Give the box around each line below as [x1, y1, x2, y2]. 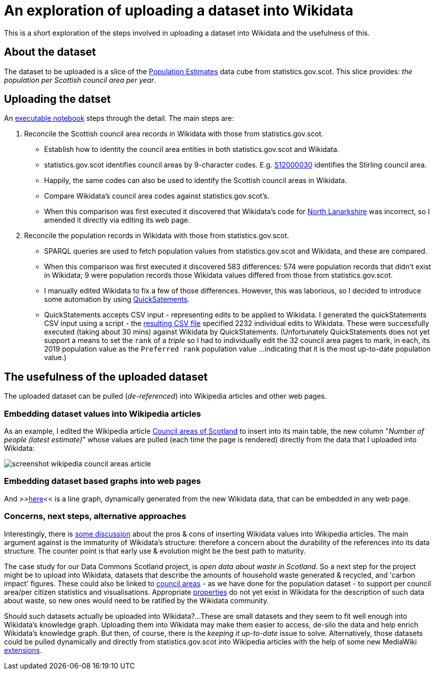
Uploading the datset [4, 93, 111, 106]
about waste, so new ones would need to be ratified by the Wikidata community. [4, 596, 269, 605]
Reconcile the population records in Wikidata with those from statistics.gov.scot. [24, 231, 289, 240]
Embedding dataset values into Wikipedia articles [4, 408, 201, 419]
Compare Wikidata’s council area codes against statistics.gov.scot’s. [44, 192, 270, 201]
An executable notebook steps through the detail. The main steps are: [4, 114, 234, 123]
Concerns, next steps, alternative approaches [4, 511, 186, 522]
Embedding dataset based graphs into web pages [4, 476, 201, 486]
